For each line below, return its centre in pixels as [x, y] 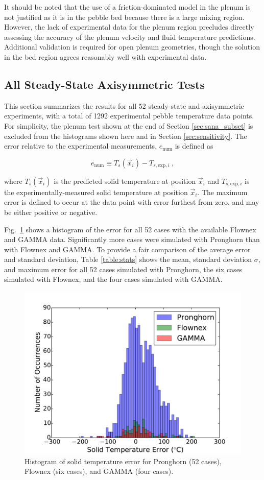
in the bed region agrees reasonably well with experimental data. [105, 56]
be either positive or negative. [51, 212]
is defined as [194, 146]
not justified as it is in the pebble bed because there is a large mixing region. [124, 17]
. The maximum [222, 192]
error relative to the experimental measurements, [81, 146]
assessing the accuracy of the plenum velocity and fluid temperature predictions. [130, 37]
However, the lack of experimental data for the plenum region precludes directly [129, 27]
